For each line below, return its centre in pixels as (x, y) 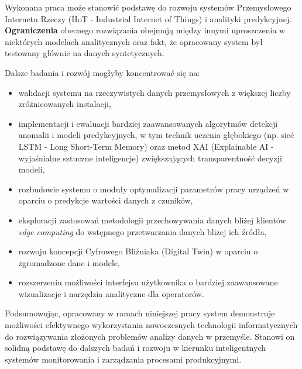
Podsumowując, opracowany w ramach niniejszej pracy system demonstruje (140, 313)
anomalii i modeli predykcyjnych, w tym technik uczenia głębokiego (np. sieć (156, 135)
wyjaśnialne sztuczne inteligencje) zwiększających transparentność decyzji (150, 158)
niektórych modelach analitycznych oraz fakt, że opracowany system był (134, 41)
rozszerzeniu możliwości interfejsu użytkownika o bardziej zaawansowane (148, 282)
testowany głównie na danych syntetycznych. (85, 53)
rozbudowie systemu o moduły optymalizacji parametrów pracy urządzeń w (154, 189)
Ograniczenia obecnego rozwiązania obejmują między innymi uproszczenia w (145, 30)
